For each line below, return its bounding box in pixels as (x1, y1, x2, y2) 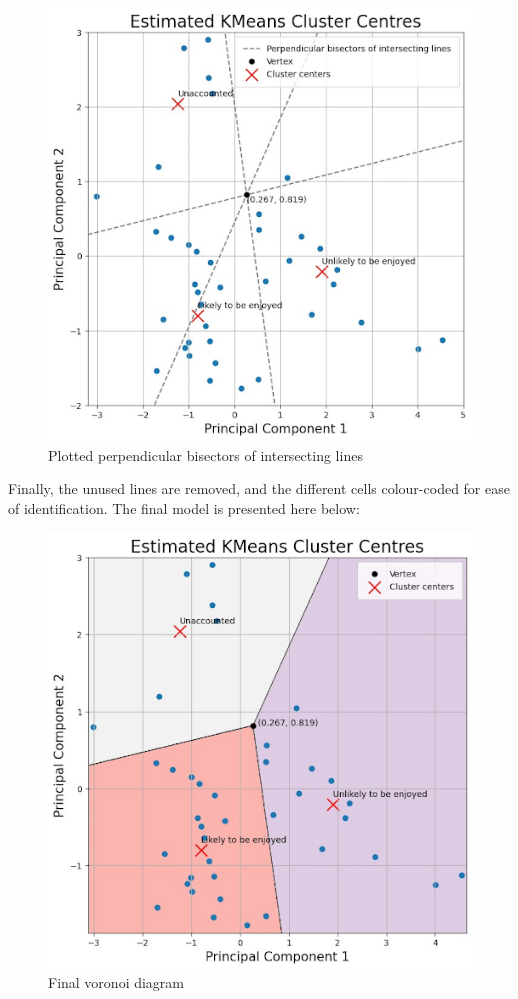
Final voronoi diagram (48, 972, 185, 993)
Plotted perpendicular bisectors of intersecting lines (48, 444, 363, 465)
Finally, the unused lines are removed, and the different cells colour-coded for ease (8, 478, 510, 499)
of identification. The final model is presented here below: (8, 498, 360, 519)
